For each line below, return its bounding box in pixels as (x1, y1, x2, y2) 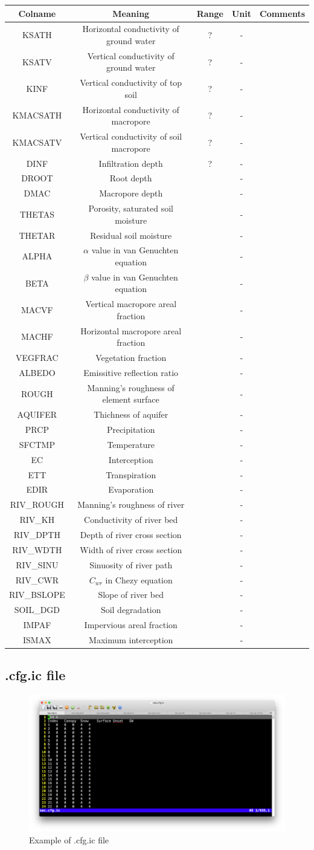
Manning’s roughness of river (77, 498, 185, 511)
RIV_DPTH (13, 528, 60, 540)
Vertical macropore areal (85, 297, 177, 310)
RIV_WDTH (12, 543, 62, 556)
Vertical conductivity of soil (80, 130, 182, 143)
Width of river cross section (80, 543, 182, 556)
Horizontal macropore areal (80, 324, 182, 337)
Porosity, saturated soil (88, 202, 173, 215)
